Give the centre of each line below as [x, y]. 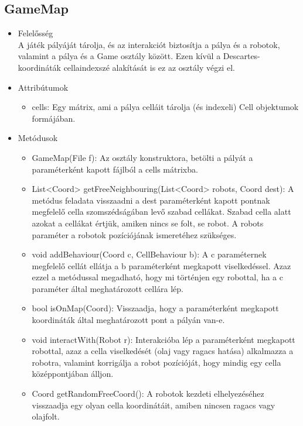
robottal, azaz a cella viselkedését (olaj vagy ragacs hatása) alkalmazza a [163, 351]
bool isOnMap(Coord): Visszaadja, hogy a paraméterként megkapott [155, 308]
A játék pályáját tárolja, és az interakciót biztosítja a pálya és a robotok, [149, 44]
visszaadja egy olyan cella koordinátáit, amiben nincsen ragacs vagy [154, 405]
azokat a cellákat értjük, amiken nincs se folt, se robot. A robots [148, 223]
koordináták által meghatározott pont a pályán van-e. [128, 320]
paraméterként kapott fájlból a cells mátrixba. [115, 169]
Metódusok [38, 138]
